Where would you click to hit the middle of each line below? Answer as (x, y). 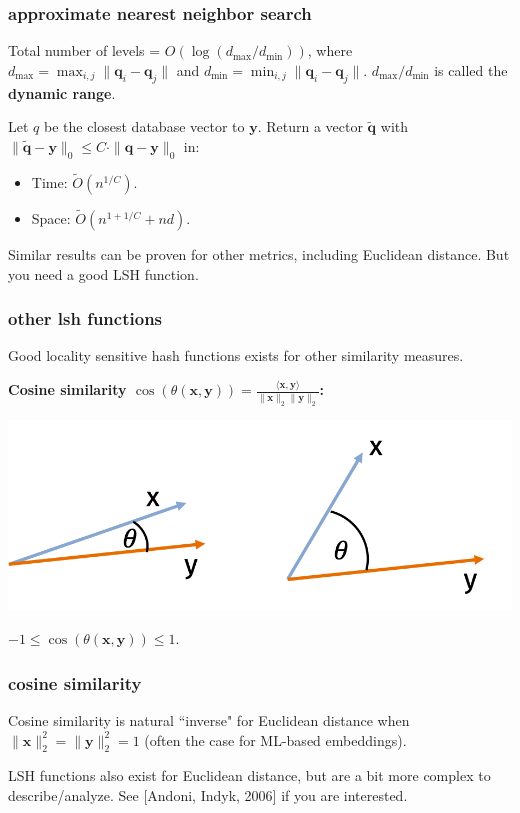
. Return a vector (310, 126)
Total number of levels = (84, 50)
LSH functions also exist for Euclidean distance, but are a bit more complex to (249, 775)
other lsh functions (85, 318)
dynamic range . (62, 92)
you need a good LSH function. (103, 273)
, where (330, 50)
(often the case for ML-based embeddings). (275, 739)
